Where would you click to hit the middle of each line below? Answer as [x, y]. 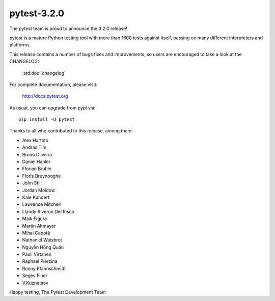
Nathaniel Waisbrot [42, 240]
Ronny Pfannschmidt [44, 268]
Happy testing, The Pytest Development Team [58, 292]
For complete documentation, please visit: [53, 85]
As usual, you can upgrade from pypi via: [52, 107]
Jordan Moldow [39, 190]
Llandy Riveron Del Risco [48, 211]
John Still [32, 183]
